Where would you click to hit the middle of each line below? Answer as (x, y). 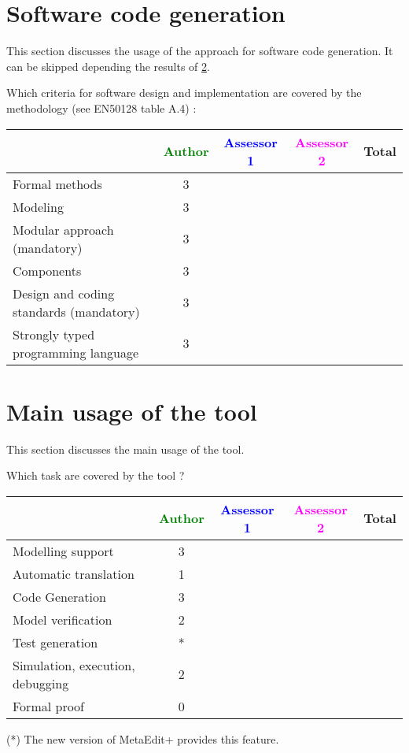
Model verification (63, 619)
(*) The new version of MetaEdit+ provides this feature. (143, 738)
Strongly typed (54, 334)
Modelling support (63, 551)
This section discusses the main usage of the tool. (125, 449)
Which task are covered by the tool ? (96, 475)
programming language (76, 352)
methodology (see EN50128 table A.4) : (101, 108)
